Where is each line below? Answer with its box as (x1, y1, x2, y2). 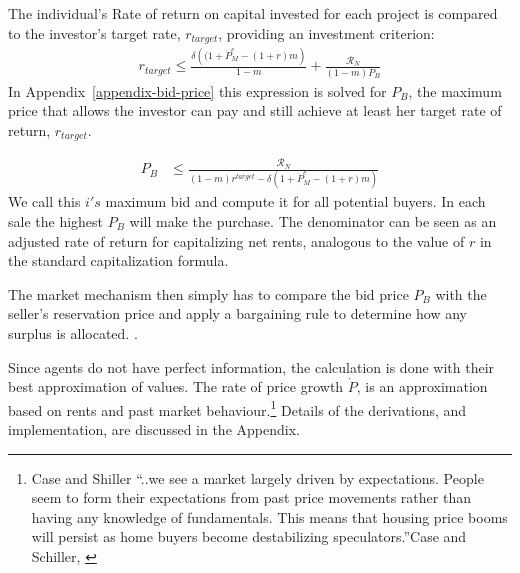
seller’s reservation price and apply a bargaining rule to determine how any (8, 303, 468, 324)
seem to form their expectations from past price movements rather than (31, 487, 471, 508)
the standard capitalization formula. (8, 250, 229, 271)
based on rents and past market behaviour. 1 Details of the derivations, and (8, 396, 467, 420)
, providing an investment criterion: (218, 22, 435, 43)
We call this (8, 191, 81, 212)
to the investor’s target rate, (8, 22, 181, 43)
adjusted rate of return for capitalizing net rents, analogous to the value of (8, 230, 465, 251)
